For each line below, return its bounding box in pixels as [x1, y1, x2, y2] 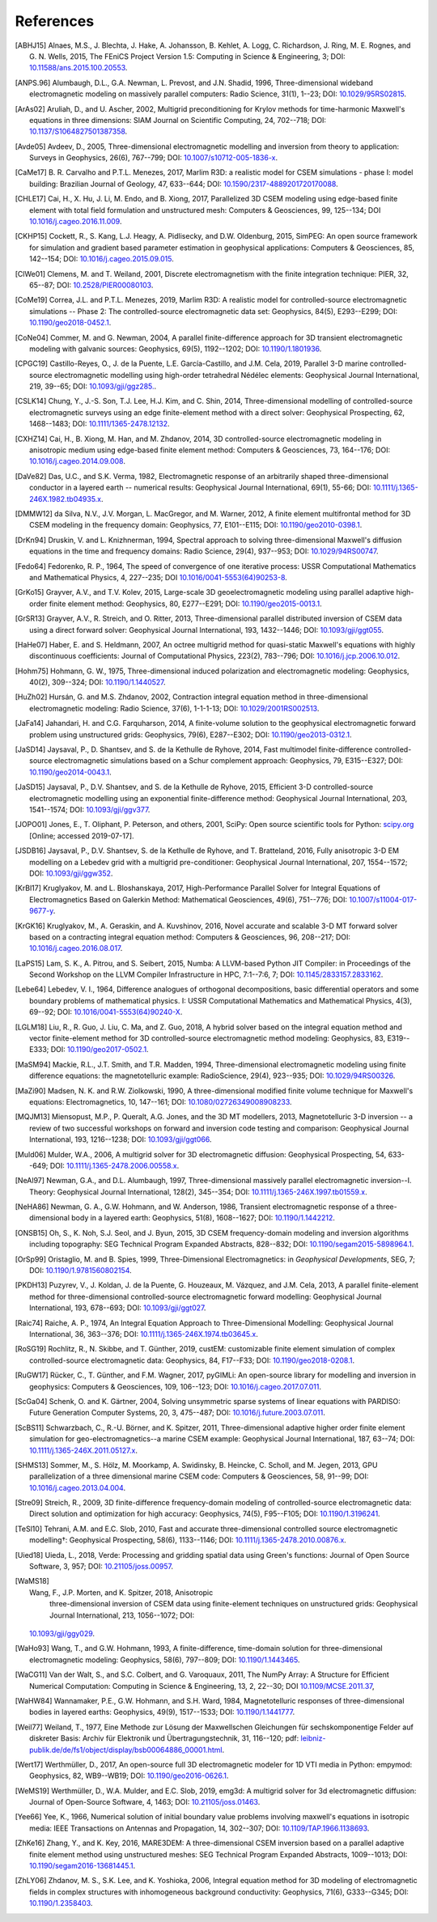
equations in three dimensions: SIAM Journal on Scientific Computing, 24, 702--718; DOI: [29, 115, 327, 125]
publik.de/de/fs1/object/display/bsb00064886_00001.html [29, 1745, 223, 1754]
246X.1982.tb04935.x [29, 494, 101, 503]
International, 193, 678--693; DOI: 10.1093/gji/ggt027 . [29, 1303, 206, 1313]
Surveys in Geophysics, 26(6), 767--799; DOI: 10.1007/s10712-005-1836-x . [29, 153, 278, 163]
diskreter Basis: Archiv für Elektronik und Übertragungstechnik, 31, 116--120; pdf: [29, 1733, 299, 1743]
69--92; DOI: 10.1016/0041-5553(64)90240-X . [29, 1008, 183, 1017]
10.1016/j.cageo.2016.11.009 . [29, 217, 122, 227]
